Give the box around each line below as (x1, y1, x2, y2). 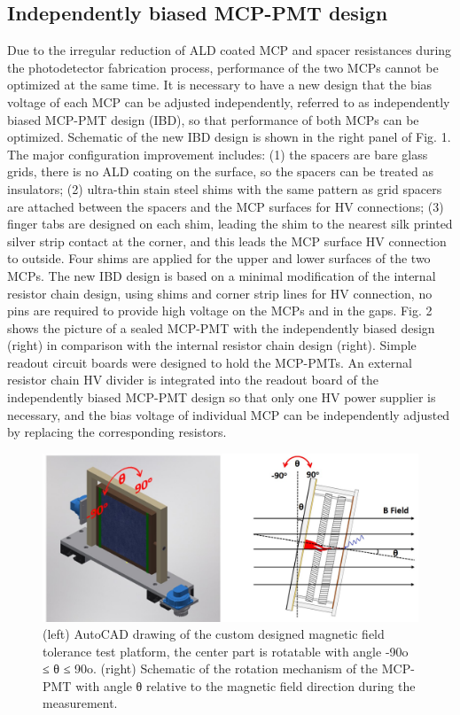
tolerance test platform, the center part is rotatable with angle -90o (43, 641, 409, 660)
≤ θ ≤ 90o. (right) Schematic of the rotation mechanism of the (43, 659, 378, 678)
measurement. (43, 694, 118, 712)
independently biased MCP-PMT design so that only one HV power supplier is (7, 388, 436, 407)
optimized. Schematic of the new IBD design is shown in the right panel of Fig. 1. (7, 128, 451, 146)
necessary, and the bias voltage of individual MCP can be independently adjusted (7, 405, 450, 424)
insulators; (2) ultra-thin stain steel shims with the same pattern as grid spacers (7, 179, 442, 198)
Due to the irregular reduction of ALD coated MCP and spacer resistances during (7, 41, 452, 59)
